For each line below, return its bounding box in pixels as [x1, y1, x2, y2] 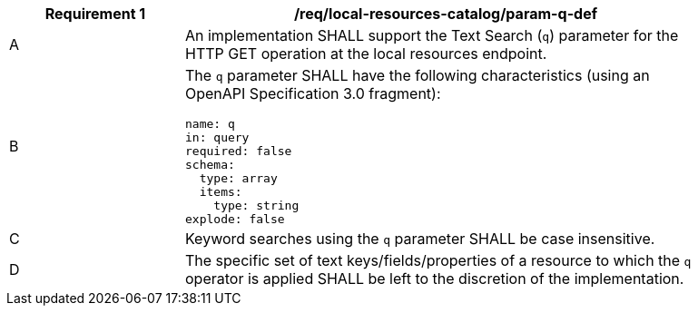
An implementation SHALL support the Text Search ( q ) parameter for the [185, 26, 679, 44]
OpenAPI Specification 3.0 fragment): [185, 84, 441, 103]
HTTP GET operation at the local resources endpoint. [185, 44, 547, 63]
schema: [185, 158, 235, 171]
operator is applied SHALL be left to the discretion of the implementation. [185, 269, 684, 288]
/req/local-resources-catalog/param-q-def [293, 5, 598, 23]
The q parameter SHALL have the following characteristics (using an [185, 66, 650, 84]
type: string [213, 199, 300, 212]
